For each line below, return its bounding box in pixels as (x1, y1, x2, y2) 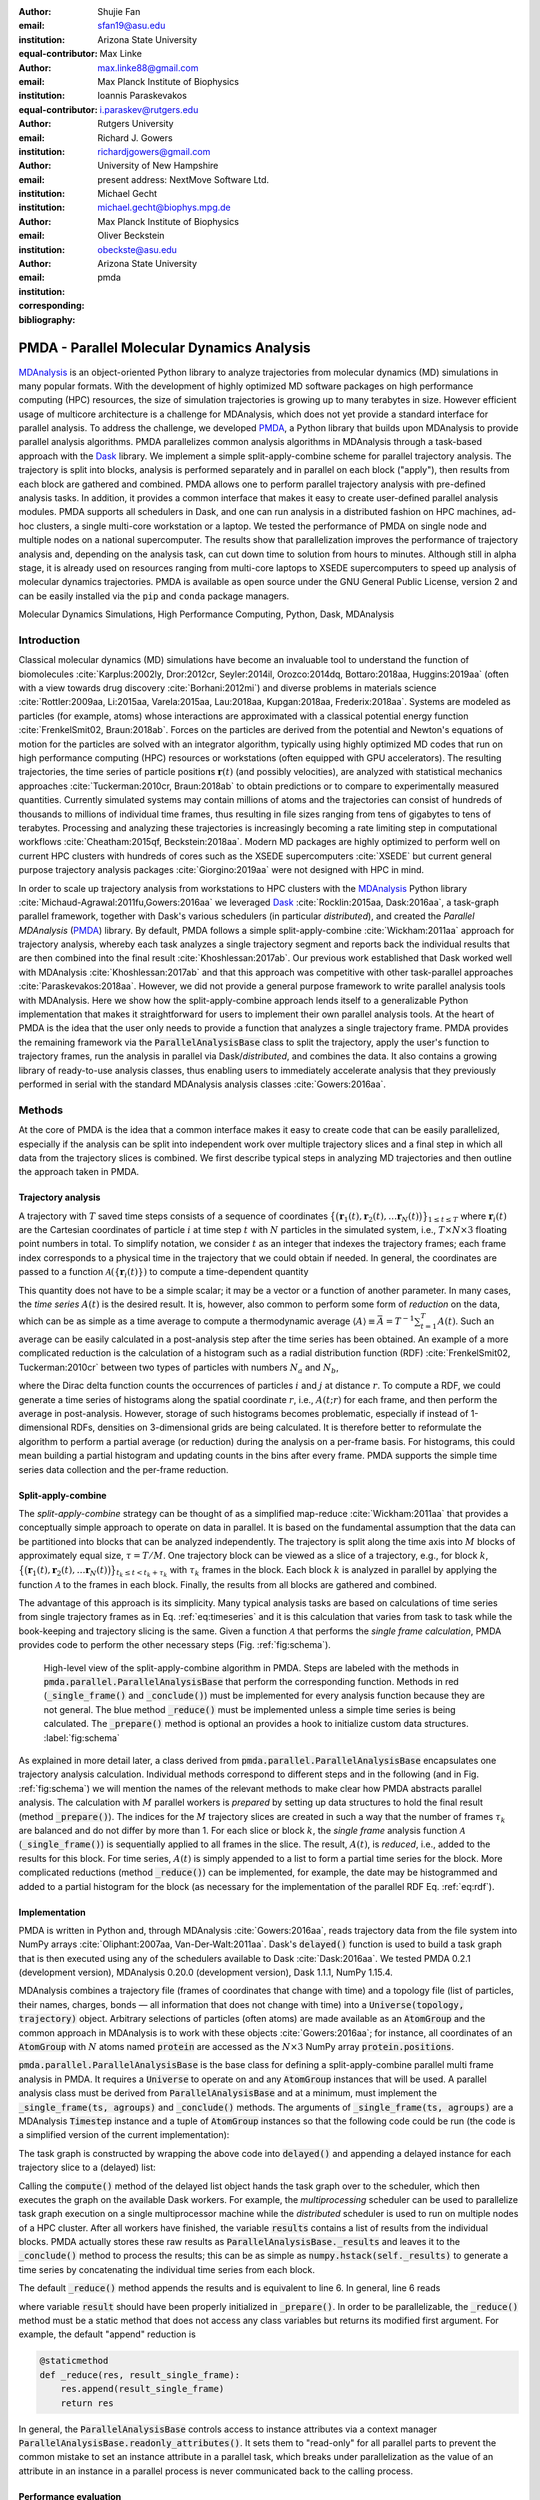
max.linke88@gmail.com (97, 61, 199, 74)
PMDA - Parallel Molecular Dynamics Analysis (18, 340, 311, 357)
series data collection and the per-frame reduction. (18, 1463, 229, 1475)
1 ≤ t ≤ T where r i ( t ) (427, 1210, 507, 1224)
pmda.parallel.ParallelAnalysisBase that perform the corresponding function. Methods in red (43, 1676, 459, 1688)
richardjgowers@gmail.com (97, 145, 211, 157)
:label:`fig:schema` (43, 1731, 120, 1744)
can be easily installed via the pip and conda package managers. (18, 590, 290, 602)
